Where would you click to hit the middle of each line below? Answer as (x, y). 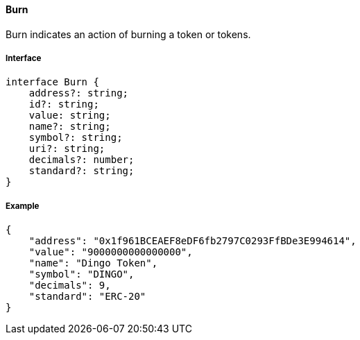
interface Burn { (52, 82)
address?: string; (79, 93)
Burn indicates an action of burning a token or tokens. (128, 34)
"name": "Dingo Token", (93, 263)
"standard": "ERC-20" (87, 297)
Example (23, 206)
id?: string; (64, 104)
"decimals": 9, (70, 286)
